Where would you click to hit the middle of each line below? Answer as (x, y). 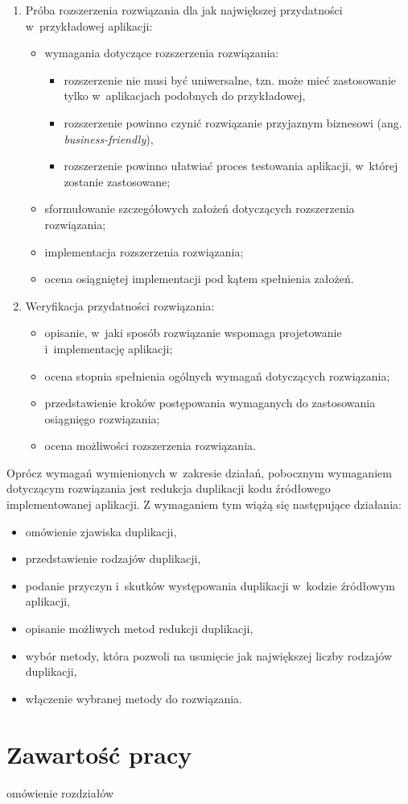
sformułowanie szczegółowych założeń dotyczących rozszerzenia (200, 208)
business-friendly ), (109, 138)
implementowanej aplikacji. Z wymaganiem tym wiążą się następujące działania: (204, 504)
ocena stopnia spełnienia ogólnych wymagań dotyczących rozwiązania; (217, 375)
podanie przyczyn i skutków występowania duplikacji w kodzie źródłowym (210, 585)
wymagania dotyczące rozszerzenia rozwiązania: (162, 53)
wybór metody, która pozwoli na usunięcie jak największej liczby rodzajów (209, 655)
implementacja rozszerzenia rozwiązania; (144, 251)
